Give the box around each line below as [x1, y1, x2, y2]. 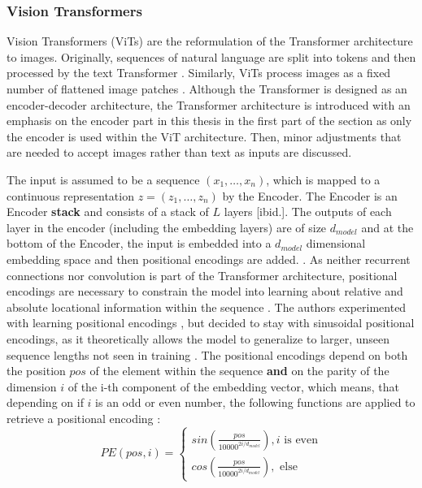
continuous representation [7, 187, 134, 204]
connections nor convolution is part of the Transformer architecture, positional [7, 266, 398, 283]
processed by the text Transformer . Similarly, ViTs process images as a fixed [7, 64, 391, 81]
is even [284, 434, 318, 446]
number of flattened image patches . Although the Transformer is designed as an [7, 80, 407, 97]
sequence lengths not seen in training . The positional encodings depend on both [7, 346, 408, 363]
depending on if [7, 394, 84, 411]
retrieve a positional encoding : [7, 409, 161, 426]
